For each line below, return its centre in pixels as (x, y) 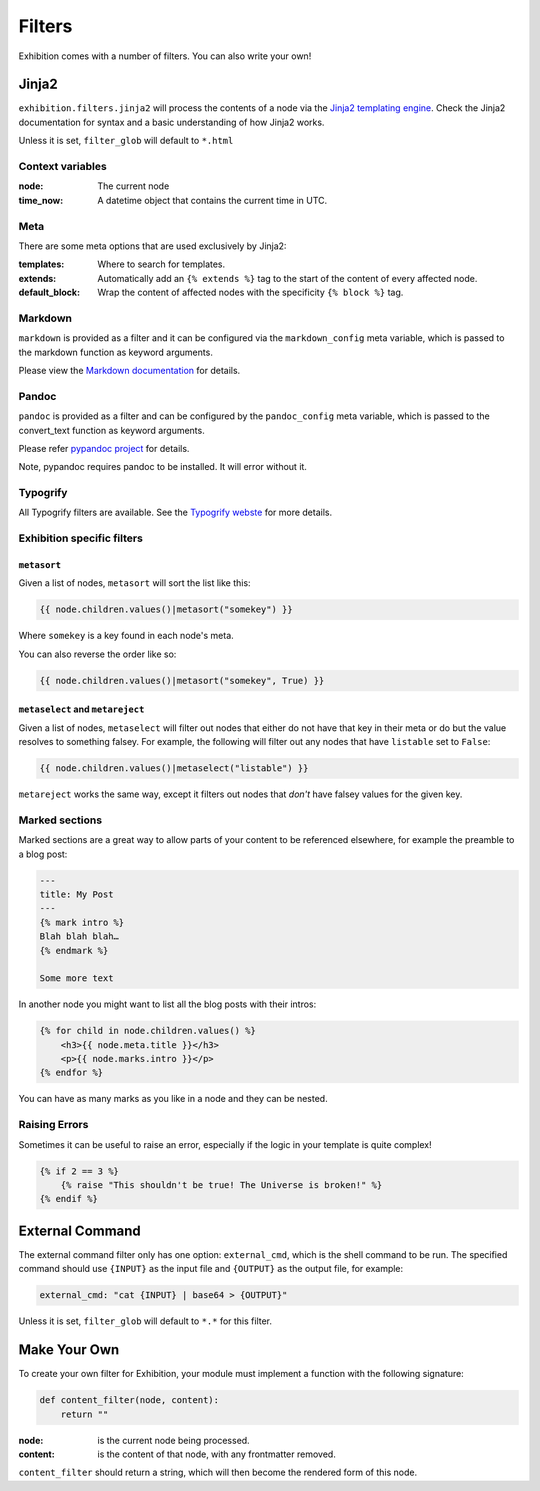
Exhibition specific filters (81, 538)
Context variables (62, 166)
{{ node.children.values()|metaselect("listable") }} (174, 768)
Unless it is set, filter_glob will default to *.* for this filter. (145, 1321)
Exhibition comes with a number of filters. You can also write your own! (165, 56)
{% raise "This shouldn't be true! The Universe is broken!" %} (221, 1184)
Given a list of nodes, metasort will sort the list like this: (134, 583)
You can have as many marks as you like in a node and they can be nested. (173, 1099)
